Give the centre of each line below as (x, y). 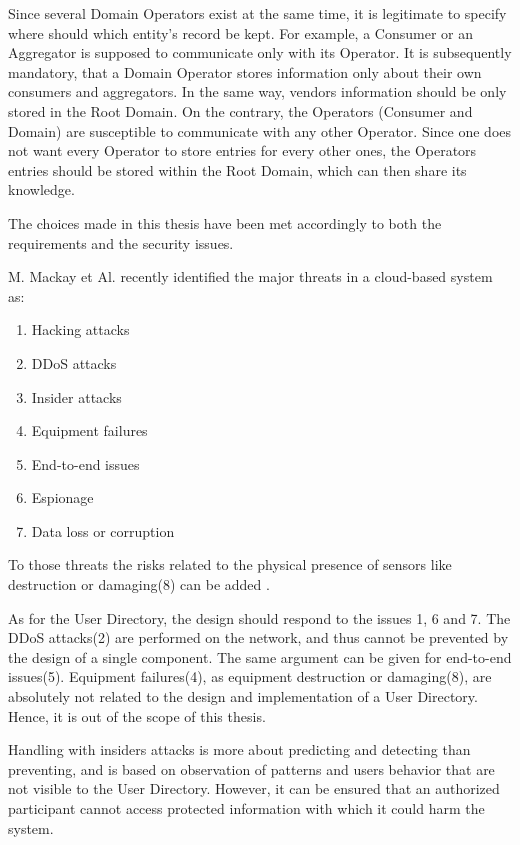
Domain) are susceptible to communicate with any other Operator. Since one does (260, 130)
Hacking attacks (80, 329)
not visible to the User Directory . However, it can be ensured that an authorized (254, 788)
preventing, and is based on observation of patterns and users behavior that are (251, 768)
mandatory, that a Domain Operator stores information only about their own (245, 71)
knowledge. (41, 189)
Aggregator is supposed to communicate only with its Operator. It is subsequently (260, 52)
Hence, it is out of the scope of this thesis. (137, 715)
